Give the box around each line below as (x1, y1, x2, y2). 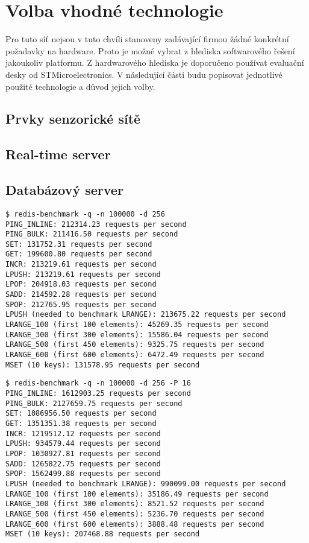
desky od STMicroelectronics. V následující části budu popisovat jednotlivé (5, 68, 282, 80)
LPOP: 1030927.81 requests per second (5, 449, 161, 458)
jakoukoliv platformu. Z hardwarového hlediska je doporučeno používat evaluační (5, 56, 304, 69)
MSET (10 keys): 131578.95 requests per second (5, 360, 200, 369)
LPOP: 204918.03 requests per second (5, 280, 157, 289)
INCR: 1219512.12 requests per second (5, 429, 161, 438)
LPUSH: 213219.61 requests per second (5, 270, 161, 279)
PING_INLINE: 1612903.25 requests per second (5, 389, 191, 398)
